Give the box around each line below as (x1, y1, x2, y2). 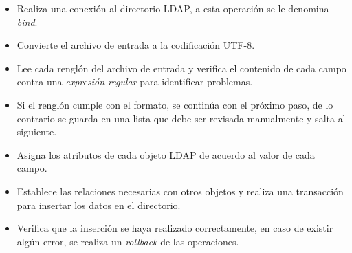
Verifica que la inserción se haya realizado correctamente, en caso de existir (16, 221, 333, 235)
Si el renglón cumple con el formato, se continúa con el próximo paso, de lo (16, 97, 333, 111)
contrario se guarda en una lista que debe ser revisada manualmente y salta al (16, 111, 346, 125)
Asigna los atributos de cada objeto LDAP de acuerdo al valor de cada (16, 147, 315, 162)
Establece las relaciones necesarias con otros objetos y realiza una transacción (16, 184, 344, 198)
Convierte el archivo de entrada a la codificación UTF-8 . (16, 38, 255, 52)
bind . (16, 14, 38, 29)
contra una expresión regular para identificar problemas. (16, 74, 253, 89)
